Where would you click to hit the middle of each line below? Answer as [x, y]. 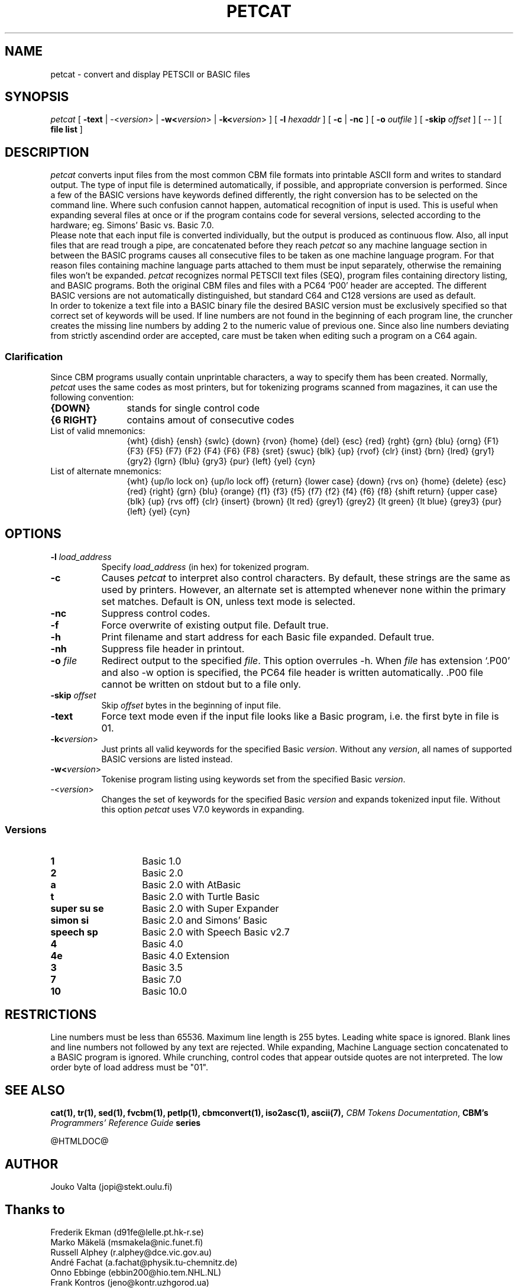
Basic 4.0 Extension [186, 955]
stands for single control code [193, 408]
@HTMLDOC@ [80, 1141]
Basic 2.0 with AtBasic [192, 884]
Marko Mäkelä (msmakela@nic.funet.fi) [127, 1242]
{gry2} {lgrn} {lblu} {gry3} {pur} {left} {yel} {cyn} [221, 461]
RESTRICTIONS [51, 1015]
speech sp [74, 932]
